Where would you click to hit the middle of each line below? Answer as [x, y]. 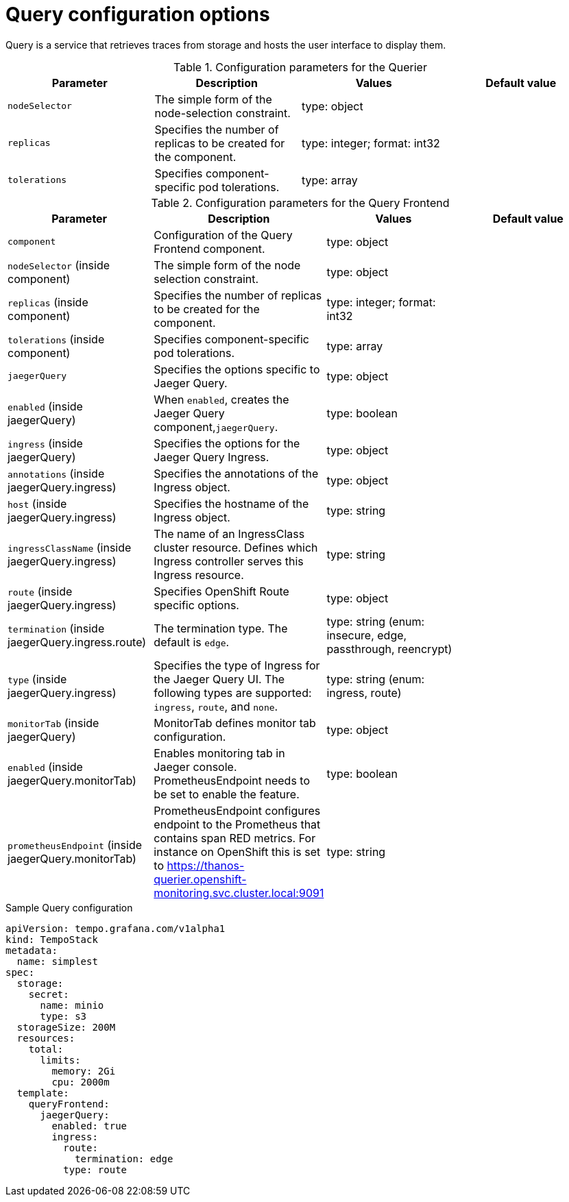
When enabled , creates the [221, 399]
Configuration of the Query [223, 235]
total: [46, 1049]
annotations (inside [56, 473]
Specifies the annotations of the [236, 473]
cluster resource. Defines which [236, 547]
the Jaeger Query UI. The [219, 679]
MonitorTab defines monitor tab [235, 723]
